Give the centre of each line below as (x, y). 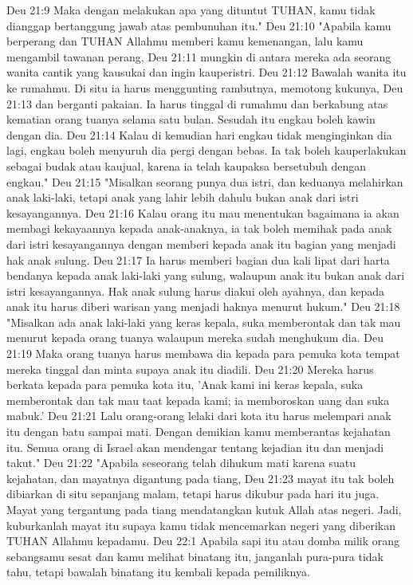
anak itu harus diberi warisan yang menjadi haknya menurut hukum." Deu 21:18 (203, 306)
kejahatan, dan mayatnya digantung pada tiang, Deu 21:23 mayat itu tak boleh (201, 478)
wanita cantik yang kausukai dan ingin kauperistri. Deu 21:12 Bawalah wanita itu (206, 72)
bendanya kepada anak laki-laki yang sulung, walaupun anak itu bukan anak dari (206, 275)
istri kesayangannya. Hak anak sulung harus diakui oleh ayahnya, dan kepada (196, 291)
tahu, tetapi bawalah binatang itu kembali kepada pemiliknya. (158, 572)
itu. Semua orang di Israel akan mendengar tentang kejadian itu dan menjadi (195, 447)
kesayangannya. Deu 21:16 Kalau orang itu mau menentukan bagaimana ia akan (203, 212)
